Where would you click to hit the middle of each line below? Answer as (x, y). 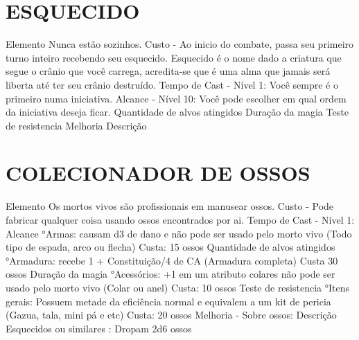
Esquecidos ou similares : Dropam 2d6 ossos (99, 328)
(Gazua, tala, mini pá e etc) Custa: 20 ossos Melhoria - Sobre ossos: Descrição (171, 315)
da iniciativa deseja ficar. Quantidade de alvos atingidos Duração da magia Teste (177, 112)
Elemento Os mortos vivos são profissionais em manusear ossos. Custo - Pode (170, 206)
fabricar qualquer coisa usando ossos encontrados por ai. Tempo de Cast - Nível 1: (180, 220)
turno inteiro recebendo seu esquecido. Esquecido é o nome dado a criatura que (174, 57)
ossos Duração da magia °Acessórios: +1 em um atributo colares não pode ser (170, 274)
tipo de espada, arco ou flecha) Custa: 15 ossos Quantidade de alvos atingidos (170, 247)
